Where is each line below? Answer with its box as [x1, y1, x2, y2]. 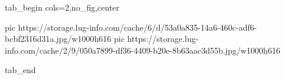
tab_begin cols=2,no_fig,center [5, 1, 119, 13]
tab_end [5, 64, 36, 76]
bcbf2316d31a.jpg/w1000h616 [5, 32, 112, 45]
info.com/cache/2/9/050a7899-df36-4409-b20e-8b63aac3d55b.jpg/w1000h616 [5, 44, 280, 56]
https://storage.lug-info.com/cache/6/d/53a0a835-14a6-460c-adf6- [18, 21, 257, 33]
